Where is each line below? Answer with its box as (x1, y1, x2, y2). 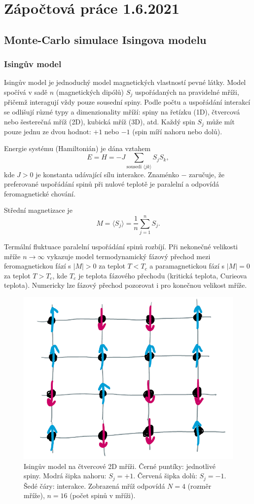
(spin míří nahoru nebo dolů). (132, 126, 222, 137)
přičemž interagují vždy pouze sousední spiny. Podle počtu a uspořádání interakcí (4, 97, 251, 107)
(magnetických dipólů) (56, 86, 124, 97)
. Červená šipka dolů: (133, 470, 197, 481)
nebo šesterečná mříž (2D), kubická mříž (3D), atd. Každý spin (4, 116, 195, 126)
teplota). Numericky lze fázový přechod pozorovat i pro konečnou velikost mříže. (4, 280, 247, 290)
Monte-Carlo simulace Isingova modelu (4, 32, 207, 47)
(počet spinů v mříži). (70, 490, 136, 501)
